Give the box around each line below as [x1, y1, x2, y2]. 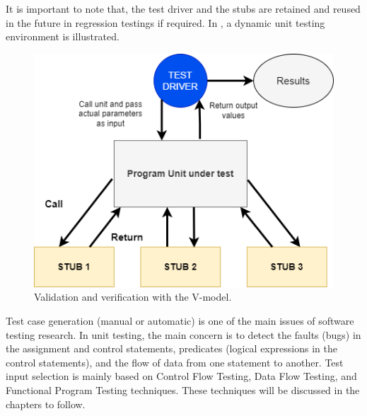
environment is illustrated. [6, 29, 120, 44]
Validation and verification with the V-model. [34, 289, 232, 304]
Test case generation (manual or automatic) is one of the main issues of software [6, 313, 354, 328]
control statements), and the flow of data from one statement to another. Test [6, 354, 344, 369]
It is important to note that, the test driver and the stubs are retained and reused [6, 1, 361, 16]
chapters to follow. [6, 396, 86, 411]
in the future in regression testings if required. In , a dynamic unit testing [6, 15, 325, 30]
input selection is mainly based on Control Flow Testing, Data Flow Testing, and [6, 369, 357, 383]
